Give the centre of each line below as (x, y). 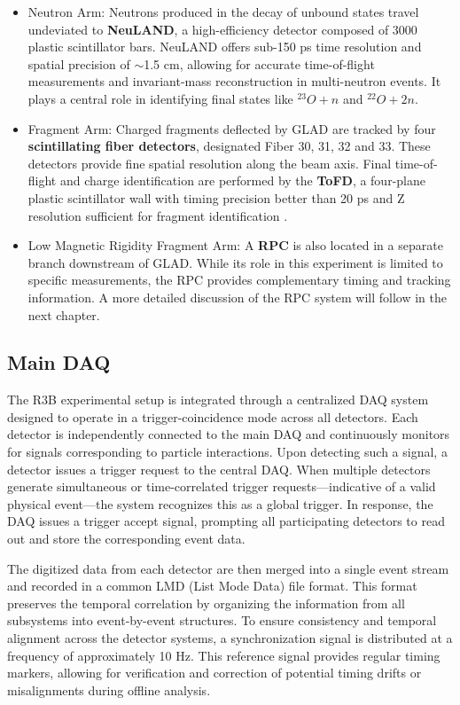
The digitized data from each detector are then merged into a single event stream (228, 568)
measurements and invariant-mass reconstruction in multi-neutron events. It (234, 81)
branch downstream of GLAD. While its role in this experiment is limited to (235, 262)
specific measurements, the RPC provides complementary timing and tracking (239, 280)
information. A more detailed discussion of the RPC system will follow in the (237, 297)
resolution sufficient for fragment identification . (158, 215)
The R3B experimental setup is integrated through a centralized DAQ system (218, 399)
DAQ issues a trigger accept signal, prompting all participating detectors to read (226, 521)
